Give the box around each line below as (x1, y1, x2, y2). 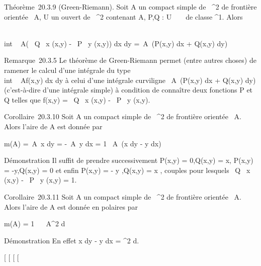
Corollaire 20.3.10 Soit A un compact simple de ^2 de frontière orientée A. (4, 111, 241, 122)
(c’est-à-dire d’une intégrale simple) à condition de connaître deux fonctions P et (4, 84, 253, 95)
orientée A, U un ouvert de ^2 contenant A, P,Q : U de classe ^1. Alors (4, 11, 243, 22)
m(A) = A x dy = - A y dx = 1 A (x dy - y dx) (4, 138, 161, 148)
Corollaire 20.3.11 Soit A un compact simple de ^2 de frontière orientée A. (4, 191, 241, 202)
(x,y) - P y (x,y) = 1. (4, 174, 77, 185)
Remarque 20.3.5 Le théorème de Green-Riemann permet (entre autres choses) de (4, 55, 256, 65)
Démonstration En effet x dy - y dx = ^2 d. (4, 235, 139, 245)
